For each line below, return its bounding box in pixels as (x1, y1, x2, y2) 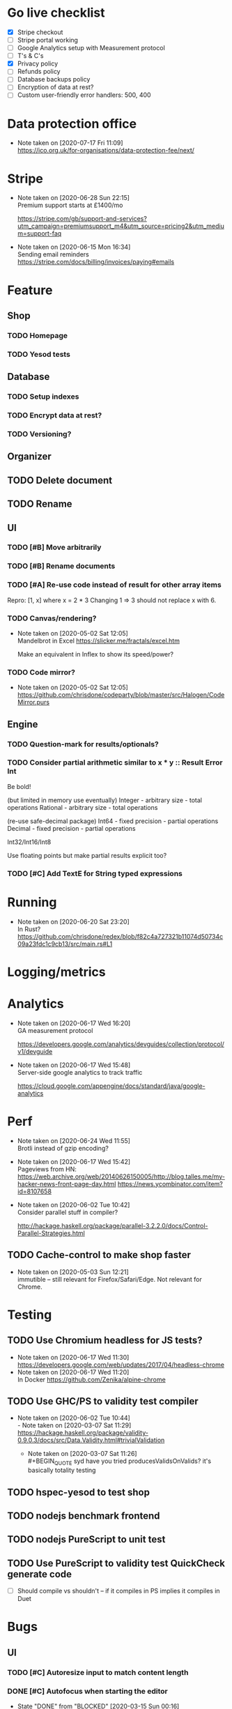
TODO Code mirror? (7, 667, 75, 677)
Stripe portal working (17, 36, 79, 44)
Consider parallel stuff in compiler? (17, 1208, 118, 1216)
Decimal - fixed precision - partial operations (7, 824, 136, 832)
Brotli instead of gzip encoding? (17, 1144, 109, 1152)
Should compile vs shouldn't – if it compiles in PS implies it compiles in (17, 1587, 221, 1595)
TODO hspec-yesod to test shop (7, 1486, 150, 1498)
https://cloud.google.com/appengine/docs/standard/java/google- (17, 1082, 206, 1090)
